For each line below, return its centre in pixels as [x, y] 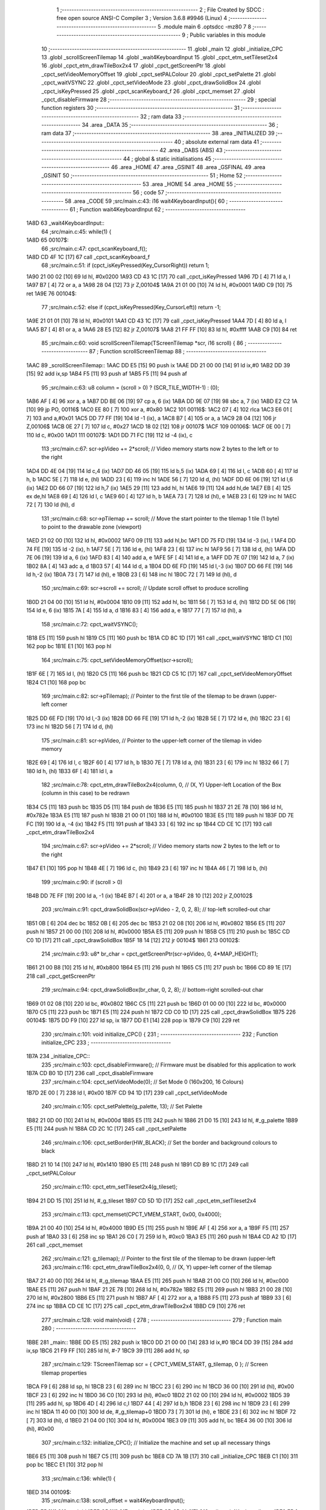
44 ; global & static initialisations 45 [167, 159]
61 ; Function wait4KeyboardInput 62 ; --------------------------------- [158, 209]
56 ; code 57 [149, 193]
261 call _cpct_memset [54, 1245]
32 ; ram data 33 [161, 116]
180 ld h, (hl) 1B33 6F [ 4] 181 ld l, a [69, 771]
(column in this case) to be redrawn [85, 793]
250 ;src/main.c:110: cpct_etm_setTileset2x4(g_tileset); [110, 1187]
